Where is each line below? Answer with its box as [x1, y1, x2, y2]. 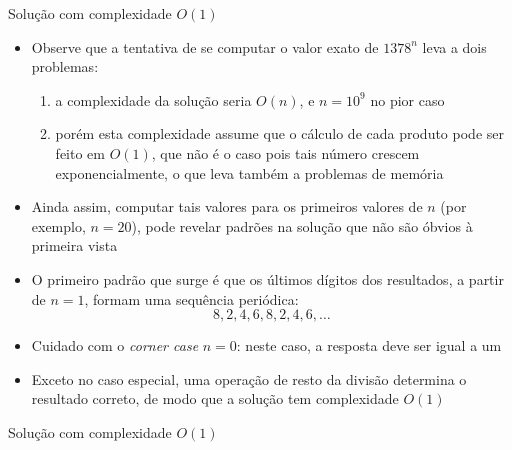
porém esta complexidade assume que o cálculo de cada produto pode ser [55, 123, 504, 144]
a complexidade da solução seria [55, 89, 252, 110]
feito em [55, 142, 105, 163]
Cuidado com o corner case [31, 335, 199, 356]
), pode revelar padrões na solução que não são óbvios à [131, 215, 473, 236]
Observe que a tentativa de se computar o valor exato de [31, 36, 379, 57]
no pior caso [370, 89, 445, 110]
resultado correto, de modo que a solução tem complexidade [31, 388, 399, 409]
